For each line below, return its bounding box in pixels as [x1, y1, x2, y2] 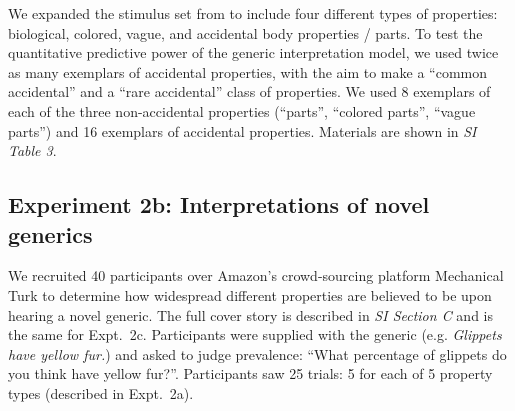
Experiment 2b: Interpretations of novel [8, 189, 430, 220]
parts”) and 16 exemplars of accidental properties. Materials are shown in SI [8, 120, 477, 141]
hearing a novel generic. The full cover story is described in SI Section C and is [8, 304, 493, 325]
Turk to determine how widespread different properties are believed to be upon [8, 284, 492, 305]
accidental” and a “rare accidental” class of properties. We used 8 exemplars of [8, 81, 491, 102]
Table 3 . [8, 140, 57, 161]
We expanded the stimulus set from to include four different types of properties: [8, 3, 498, 23]
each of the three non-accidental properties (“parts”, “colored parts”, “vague [8, 100, 476, 121]
